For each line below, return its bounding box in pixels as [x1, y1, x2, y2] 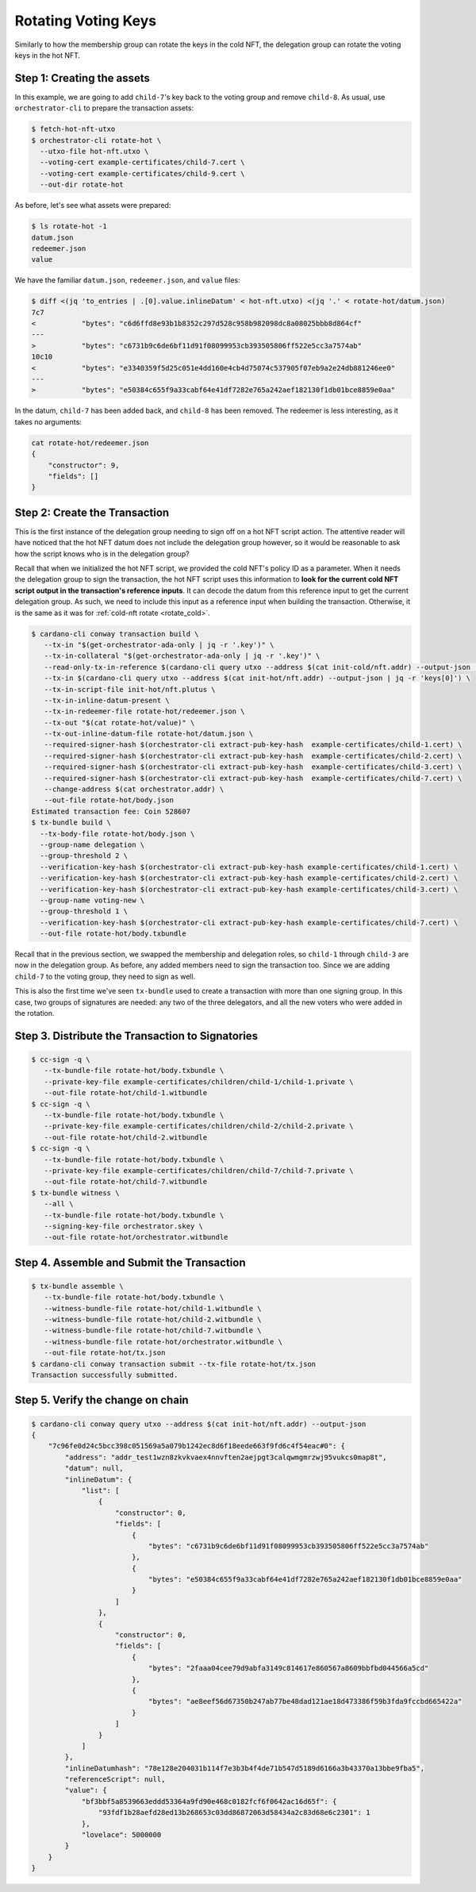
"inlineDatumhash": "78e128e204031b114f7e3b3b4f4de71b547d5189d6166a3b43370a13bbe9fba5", [64, 1763, 424, 1773]
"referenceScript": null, [64, 1775, 166, 1784]
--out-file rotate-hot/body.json [44, 796, 175, 805]
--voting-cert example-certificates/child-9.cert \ [40, 169, 245, 178]
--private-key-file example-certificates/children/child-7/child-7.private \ [44, 1166, 354, 1175]
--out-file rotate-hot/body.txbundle [40, 929, 186, 938]
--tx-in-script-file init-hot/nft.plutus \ [44, 685, 216, 694]
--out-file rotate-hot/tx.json [44, 1348, 166, 1357]
